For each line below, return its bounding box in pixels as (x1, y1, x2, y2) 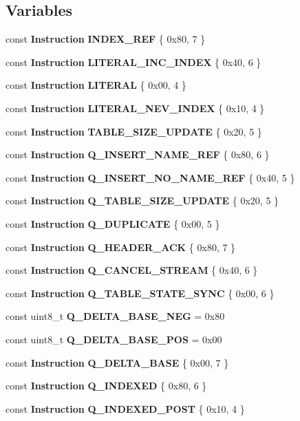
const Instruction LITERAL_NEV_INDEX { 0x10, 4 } (6, 100, 265, 115)
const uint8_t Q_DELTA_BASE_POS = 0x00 (6, 332, 222, 346)
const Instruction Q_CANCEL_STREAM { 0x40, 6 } (6, 263, 258, 277)
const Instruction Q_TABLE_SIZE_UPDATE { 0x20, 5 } (6, 193, 279, 208)
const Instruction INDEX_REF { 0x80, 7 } (6, 32, 206, 46)
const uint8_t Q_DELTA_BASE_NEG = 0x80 (6, 309, 225, 323)
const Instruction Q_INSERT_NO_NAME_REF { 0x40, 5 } (6, 170, 295, 184)
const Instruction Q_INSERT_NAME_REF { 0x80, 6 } (6, 147, 270, 162)
